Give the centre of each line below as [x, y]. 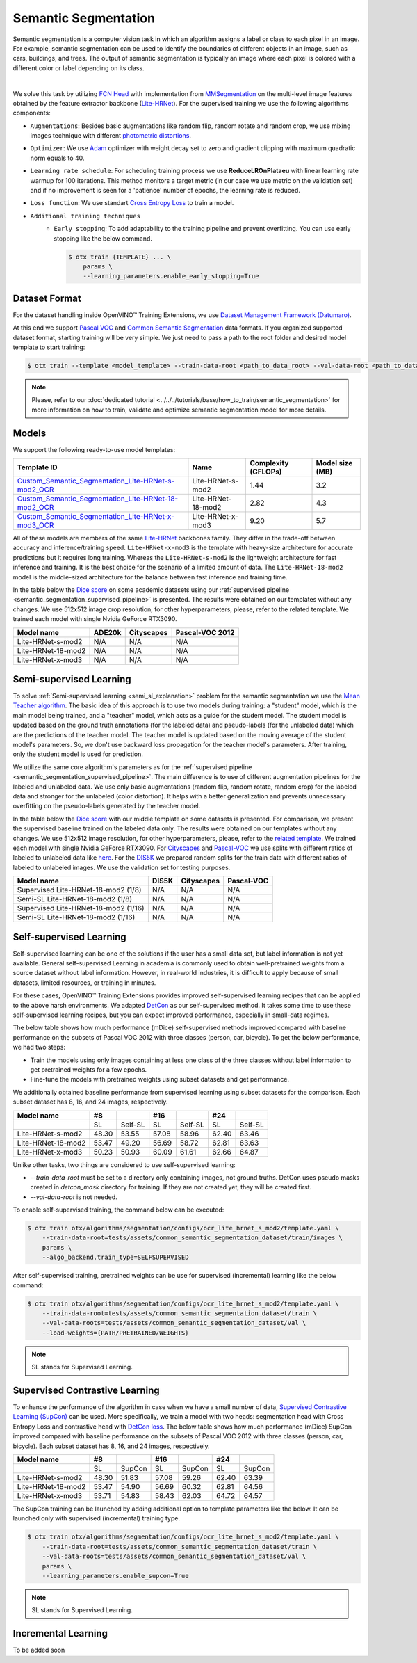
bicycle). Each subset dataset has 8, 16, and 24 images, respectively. [111, 1446]
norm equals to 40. [57, 158]
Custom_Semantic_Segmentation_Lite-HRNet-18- [98, 499]
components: [32, 113]
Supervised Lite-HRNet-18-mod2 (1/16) [81, 908]
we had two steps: [39, 1047]
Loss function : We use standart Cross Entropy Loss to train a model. [132, 203]
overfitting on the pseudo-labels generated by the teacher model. [107, 806]
